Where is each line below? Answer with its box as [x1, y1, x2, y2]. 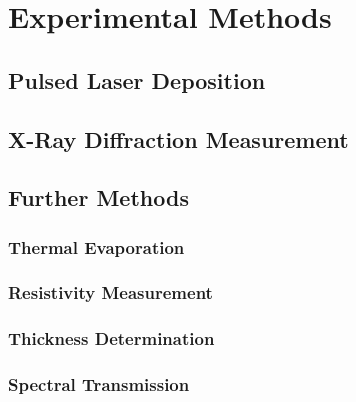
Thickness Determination [8, 326, 215, 351]
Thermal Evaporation [8, 234, 185, 259]
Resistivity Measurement [8, 280, 213, 305]
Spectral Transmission [8, 372, 190, 397]
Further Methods [8, 182, 189, 213]
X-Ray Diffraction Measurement [8, 123, 349, 154]
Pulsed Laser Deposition [8, 64, 266, 95]
